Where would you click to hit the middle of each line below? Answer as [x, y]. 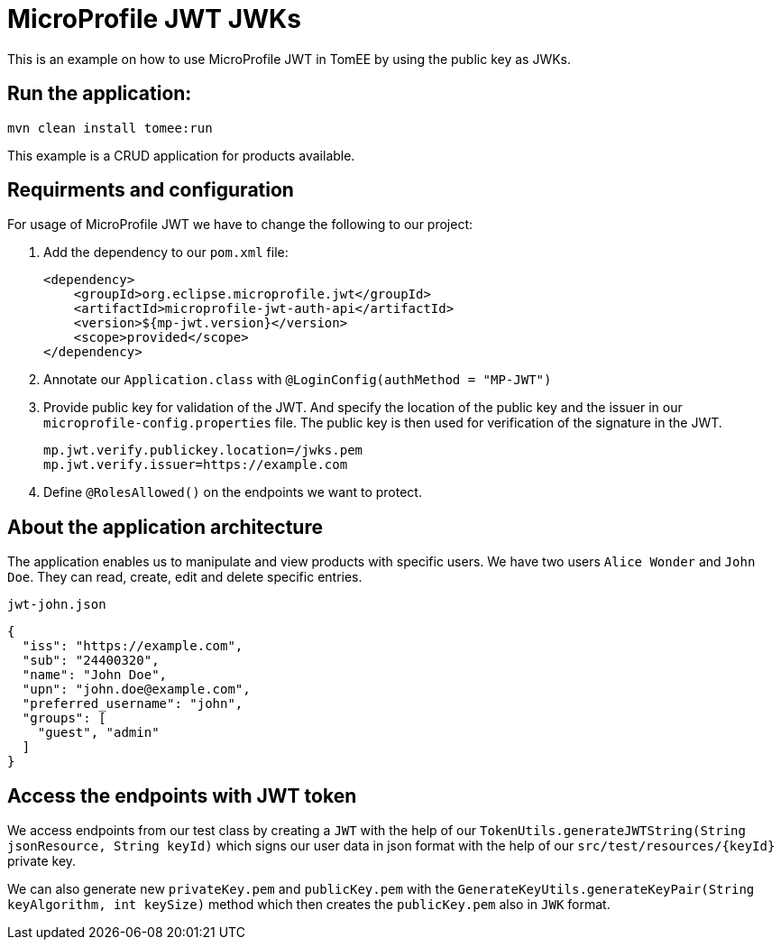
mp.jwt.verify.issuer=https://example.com [196, 465]
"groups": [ [64, 718]
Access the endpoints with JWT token [182, 795]
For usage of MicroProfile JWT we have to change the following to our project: [240, 225]
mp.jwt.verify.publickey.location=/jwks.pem [203, 451]
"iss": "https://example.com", [133, 646]
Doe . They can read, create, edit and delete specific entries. [185, 577]
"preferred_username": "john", [133, 704]
